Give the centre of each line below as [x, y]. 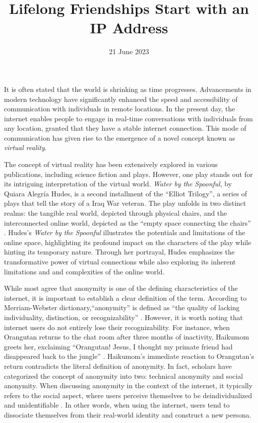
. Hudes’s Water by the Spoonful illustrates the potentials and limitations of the [125, 232]
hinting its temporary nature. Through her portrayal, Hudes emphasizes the [119, 252]
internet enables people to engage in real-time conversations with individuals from [129, 118]
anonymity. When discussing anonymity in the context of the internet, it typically [128, 385]
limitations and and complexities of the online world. [84, 271]
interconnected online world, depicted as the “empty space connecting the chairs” [128, 222]
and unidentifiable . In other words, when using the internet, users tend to [117, 405]
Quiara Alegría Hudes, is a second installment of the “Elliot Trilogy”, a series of [126, 193]
